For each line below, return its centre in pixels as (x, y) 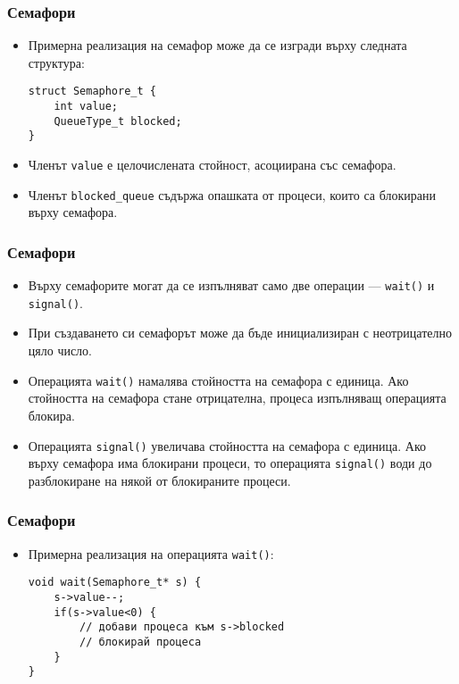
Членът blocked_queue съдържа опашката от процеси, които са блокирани (232, 194)
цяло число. (60, 350)
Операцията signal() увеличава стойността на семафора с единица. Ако (227, 445)
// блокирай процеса (141, 642)
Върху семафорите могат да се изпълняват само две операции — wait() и (231, 285)
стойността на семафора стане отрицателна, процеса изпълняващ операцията (237, 398)
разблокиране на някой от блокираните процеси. (159, 480)
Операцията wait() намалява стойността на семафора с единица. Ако (218, 380)
